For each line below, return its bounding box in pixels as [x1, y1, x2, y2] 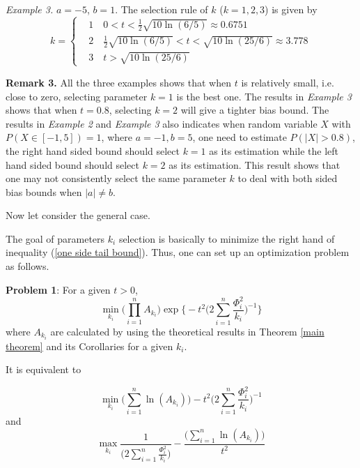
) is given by [265, 2, 318, 16]
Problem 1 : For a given [6, 282, 111, 296]
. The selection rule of [115, 2, 208, 16]
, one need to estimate [192, 130, 287, 144]
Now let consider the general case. [6, 208, 150, 222]
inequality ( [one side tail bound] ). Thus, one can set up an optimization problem [6, 245, 350, 259]
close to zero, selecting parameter [6, 89, 148, 103]
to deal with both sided [237, 171, 338, 186]
